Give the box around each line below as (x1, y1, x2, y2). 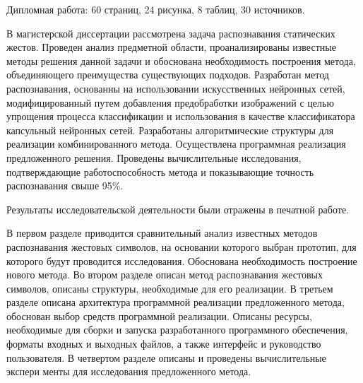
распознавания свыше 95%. (6, 178, 124, 193)
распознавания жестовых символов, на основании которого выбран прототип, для (6, 239, 357, 254)
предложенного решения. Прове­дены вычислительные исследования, (6, 150, 302, 165)
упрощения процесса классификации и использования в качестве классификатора (6, 109, 355, 124)
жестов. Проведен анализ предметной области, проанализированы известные (6, 40, 336, 54)
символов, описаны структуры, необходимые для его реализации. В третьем (6, 281, 333, 295)
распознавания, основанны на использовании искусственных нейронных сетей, (6, 81, 345, 95)
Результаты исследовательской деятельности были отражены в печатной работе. (6, 201, 349, 216)
